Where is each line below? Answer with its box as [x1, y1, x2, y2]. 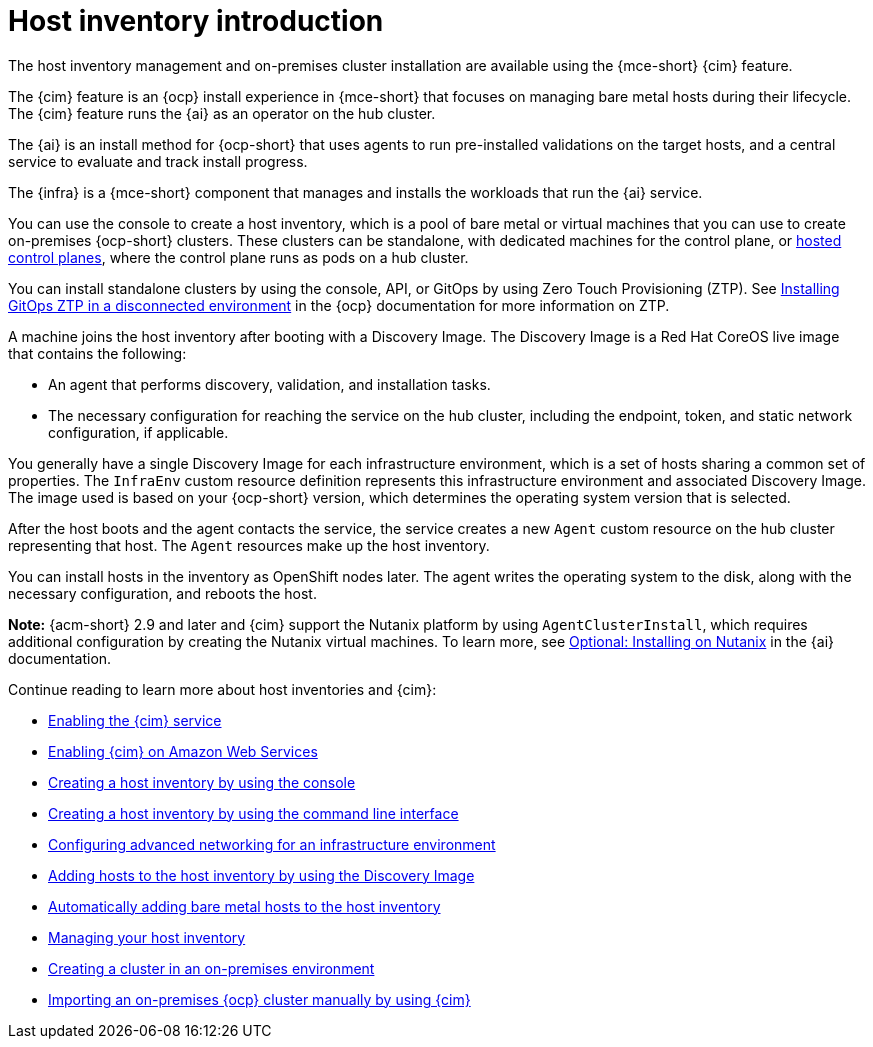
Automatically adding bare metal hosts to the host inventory [48, 897, 441, 915]
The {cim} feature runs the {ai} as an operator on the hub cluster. [8, 104, 436, 122]
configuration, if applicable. [48, 423, 229, 441]
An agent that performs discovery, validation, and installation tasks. [48, 375, 491, 393]
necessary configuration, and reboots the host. [8, 584, 317, 602]
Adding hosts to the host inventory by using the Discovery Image [48, 866, 475, 884]
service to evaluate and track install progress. [8, 152, 308, 170]
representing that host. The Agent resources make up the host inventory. [8, 536, 490, 554]
